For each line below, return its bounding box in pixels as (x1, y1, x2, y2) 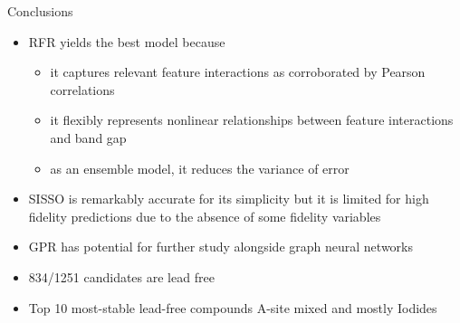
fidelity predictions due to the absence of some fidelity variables (28, 206, 381, 225)
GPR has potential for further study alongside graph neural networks (28, 237, 413, 256)
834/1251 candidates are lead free (28, 267, 215, 286)
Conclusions (7, 2, 73, 20)
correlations (50, 80, 115, 99)
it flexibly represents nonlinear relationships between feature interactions (50, 110, 454, 129)
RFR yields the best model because (28, 32, 225, 51)
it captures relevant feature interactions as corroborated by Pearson (50, 62, 426, 81)
